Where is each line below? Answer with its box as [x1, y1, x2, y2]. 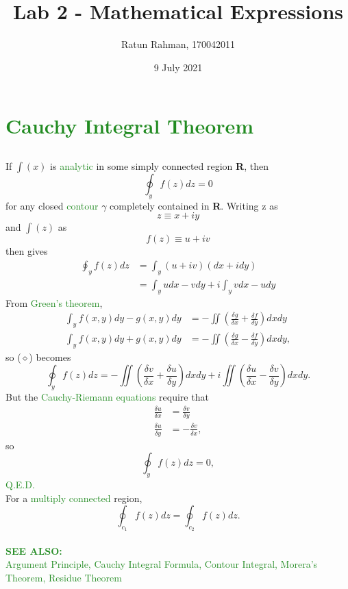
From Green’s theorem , [5, 295, 103, 310]
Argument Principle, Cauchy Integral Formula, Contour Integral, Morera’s [5, 557, 318, 571]
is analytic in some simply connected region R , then [50, 158, 269, 173]
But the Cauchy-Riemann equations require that [5, 390, 209, 404]
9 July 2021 [153, 60, 203, 74]
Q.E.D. [5, 477, 35, 491]
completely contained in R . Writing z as [110, 198, 278, 212]
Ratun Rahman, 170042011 [121, 37, 236, 51]
